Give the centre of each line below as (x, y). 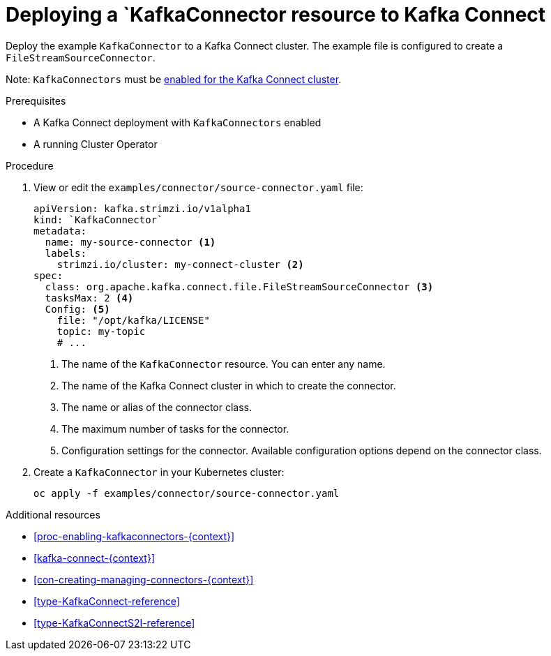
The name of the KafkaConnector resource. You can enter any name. (224, 364)
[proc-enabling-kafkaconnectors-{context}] (134, 536)
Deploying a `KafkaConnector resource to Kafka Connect (276, 15)
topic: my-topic (101, 331)
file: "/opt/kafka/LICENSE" (133, 320)
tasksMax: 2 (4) (89, 298)
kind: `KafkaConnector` (98, 219)
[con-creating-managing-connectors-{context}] (144, 579)
